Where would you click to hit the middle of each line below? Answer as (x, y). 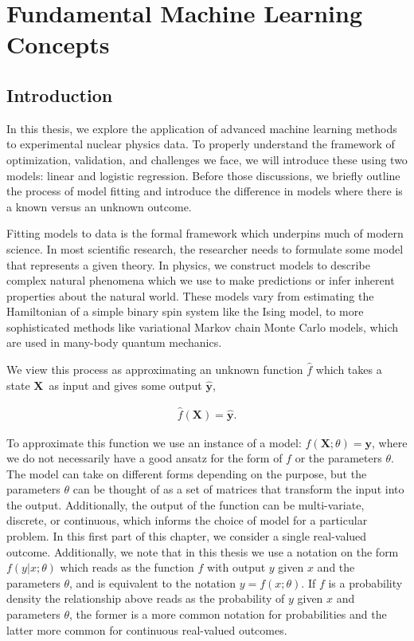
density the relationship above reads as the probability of (146, 598)
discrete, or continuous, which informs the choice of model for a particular (187, 520)
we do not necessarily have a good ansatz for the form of (145, 458)
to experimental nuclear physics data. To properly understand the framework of (201, 144)
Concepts (58, 44)
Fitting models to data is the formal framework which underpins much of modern (205, 233)
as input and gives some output (125, 385)
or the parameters (338, 458)
